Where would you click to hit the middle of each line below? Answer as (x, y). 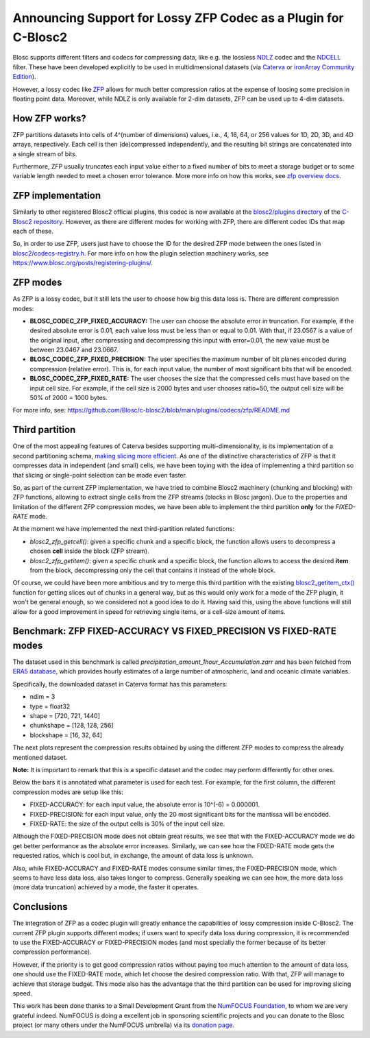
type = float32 (50, 706)
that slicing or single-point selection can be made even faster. (100, 475)
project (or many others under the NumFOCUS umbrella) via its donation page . (123, 1025)
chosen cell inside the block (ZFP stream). (90, 551)
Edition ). (25, 77)
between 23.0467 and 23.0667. (74, 350)
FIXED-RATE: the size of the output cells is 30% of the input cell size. (127, 824)
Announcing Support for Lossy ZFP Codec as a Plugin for (178, 18)
